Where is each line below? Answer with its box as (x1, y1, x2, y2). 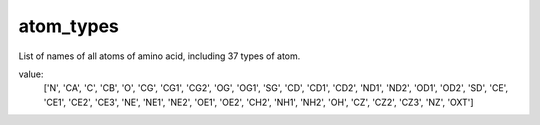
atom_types (18, 15, 120, 37)
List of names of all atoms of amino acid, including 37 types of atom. (18, 50, 301, 62)
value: (18, 68, 44, 80)
